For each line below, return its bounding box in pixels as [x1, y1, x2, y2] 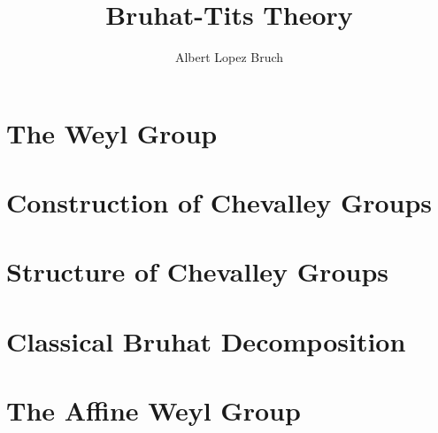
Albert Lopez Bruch [174, 48, 284, 66]
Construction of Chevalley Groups [6, 184, 433, 220]
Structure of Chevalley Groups [6, 253, 388, 290]
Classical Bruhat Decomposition [6, 322, 406, 359]
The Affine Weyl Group [6, 392, 301, 429]
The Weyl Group [6, 114, 218, 151]
